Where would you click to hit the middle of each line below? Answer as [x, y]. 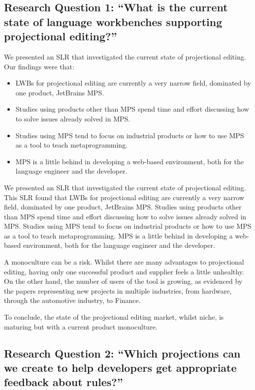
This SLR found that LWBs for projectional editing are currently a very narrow [124, 197]
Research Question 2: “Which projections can [122, 353]
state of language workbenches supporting [113, 21]
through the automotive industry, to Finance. [72, 300]
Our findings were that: [39, 66]
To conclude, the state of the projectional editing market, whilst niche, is [114, 317]
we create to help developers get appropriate [120, 368]
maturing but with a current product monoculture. [81, 326]
